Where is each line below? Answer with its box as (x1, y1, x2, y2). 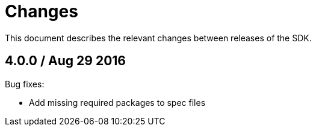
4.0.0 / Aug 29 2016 (5, 53, 126, 69)
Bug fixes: (5, 78, 45, 89)
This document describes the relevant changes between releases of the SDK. (5, 32, 312, 43)
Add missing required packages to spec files (29, 97, 206, 108)
